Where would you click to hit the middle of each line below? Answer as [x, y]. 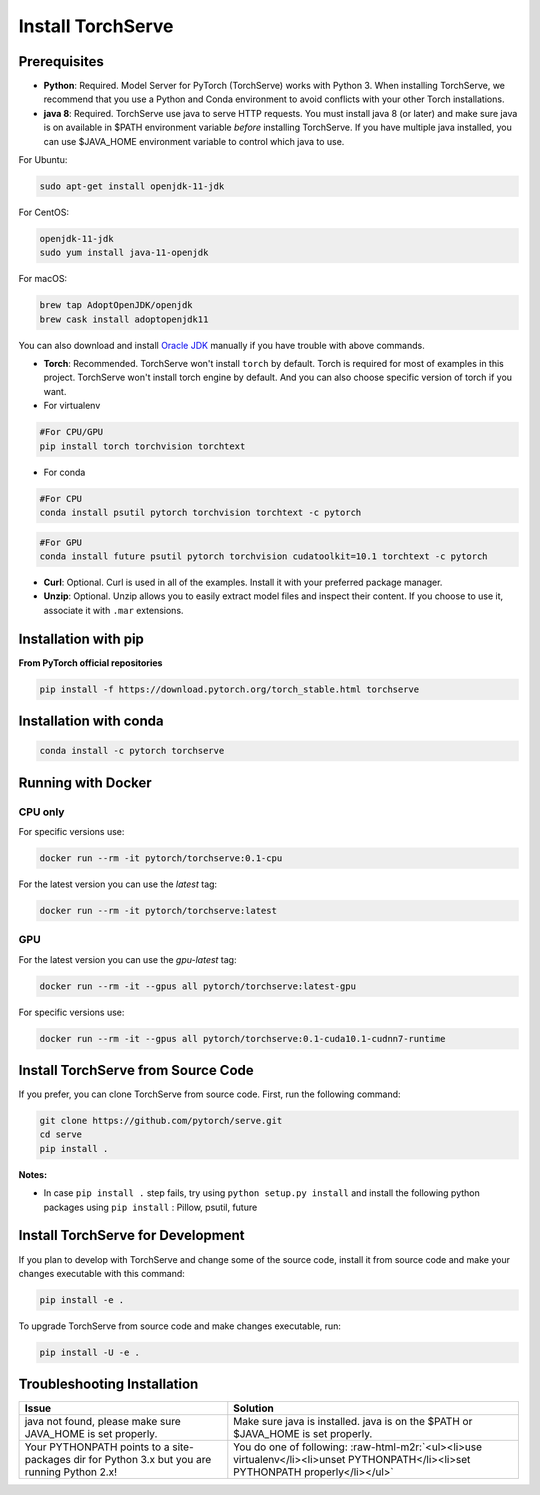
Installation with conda [91, 721]
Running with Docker [85, 782]
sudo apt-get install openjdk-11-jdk [132, 186]
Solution [253, 1408]
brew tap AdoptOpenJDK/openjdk [116, 305]
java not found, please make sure [103, 1422]
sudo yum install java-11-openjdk [124, 253]
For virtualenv [72, 406]
